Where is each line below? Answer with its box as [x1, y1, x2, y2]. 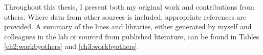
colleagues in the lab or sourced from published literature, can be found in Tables [4, 31, 259, 41]
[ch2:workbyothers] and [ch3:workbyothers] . [4, 41, 139, 51]
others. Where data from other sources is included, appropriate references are [4, 11, 247, 22]
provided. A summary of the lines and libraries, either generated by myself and [4, 21, 252, 32]
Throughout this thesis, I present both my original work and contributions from [4, 2, 254, 12]
